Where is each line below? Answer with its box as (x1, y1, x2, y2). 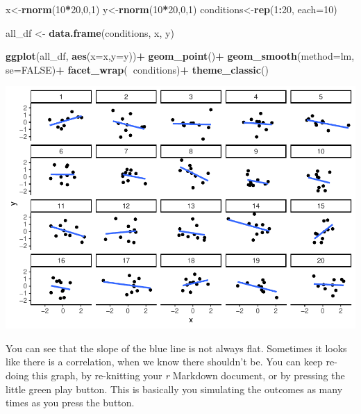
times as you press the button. (6, 395, 135, 410)
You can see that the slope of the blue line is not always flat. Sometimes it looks (6, 340, 347, 355)
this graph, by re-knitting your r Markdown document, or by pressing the (32, 368, 345, 383)
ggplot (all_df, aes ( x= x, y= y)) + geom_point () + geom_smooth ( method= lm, (6, 49, 355, 63)
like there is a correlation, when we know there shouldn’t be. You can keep (6, 354, 323, 369)
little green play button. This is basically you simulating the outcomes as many (6, 381, 343, 396)
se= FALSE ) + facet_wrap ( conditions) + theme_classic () (6, 62, 269, 76)
